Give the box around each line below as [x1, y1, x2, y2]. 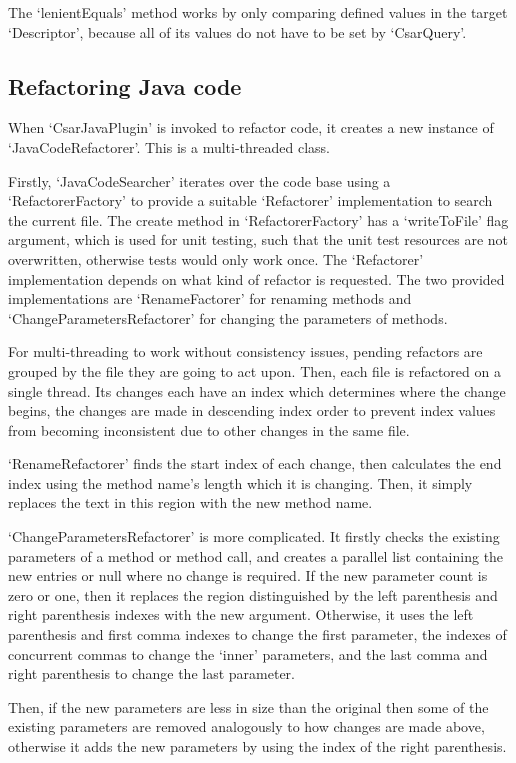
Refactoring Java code [8, 70, 242, 101]
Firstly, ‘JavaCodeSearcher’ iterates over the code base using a [8, 170, 391, 191]
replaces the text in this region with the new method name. [8, 492, 373, 513]
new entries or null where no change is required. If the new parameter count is [8, 565, 488, 586]
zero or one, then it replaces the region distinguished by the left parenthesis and [8, 584, 498, 605]
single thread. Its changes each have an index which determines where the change [8, 380, 506, 401]
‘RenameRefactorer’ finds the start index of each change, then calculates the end [8, 453, 502, 474]
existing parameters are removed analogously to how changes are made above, [8, 716, 485, 737]
